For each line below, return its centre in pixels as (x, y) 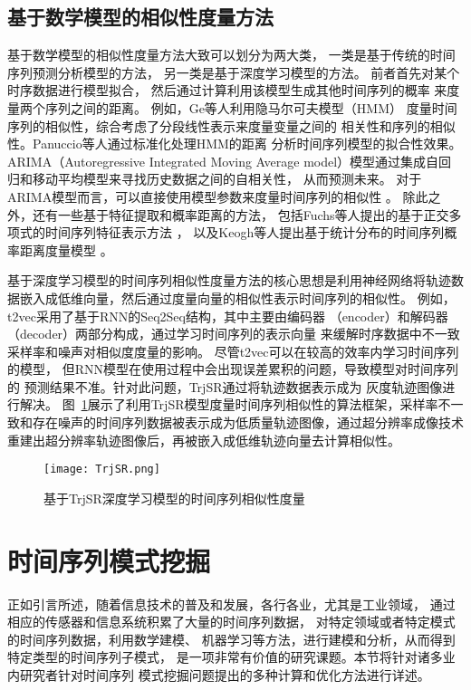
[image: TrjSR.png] (102, 470)
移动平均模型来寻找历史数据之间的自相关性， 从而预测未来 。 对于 (227, 179)
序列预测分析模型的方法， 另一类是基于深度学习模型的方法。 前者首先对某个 (234, 72)
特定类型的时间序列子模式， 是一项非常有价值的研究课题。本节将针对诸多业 (231, 657)
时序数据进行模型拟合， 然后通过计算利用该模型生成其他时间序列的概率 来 (227, 90)
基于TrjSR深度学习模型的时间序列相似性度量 (174, 498)
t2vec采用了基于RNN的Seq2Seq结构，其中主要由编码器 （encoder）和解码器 (228, 316)
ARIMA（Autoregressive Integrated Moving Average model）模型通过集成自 (223, 161)
